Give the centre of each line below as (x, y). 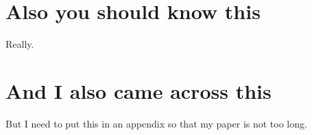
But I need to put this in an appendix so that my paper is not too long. (156, 123)
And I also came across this (139, 90)
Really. (20, 44)
